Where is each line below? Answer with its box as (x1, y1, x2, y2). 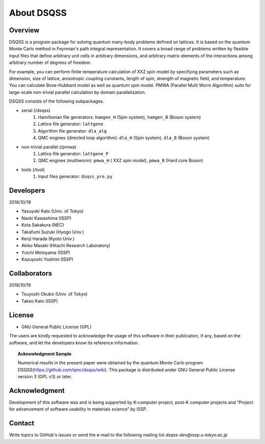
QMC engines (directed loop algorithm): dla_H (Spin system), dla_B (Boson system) (38, 135, 210, 141)
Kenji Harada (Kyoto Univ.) (21, 236, 75, 242)
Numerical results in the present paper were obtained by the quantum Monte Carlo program (18, 360, 203, 366)
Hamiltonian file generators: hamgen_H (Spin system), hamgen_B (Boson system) (38, 114, 201, 120)
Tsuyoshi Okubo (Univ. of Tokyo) (21, 291, 88, 297)
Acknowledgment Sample (18, 351, 72, 357)
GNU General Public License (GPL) (21, 324, 92, 330)
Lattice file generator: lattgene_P (38, 150, 109, 157)
